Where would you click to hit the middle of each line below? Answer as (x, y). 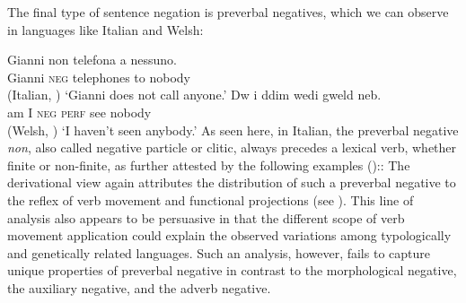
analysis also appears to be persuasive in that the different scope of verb (206, 217)
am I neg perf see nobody (79, 112)
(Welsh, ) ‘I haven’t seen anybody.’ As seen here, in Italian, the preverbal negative (233, 130)
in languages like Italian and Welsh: (106, 29)
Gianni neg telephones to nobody (99, 77)
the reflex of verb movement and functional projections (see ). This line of (211, 199)
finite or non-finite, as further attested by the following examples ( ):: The (209, 164)
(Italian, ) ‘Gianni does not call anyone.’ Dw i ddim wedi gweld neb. (194, 95)
